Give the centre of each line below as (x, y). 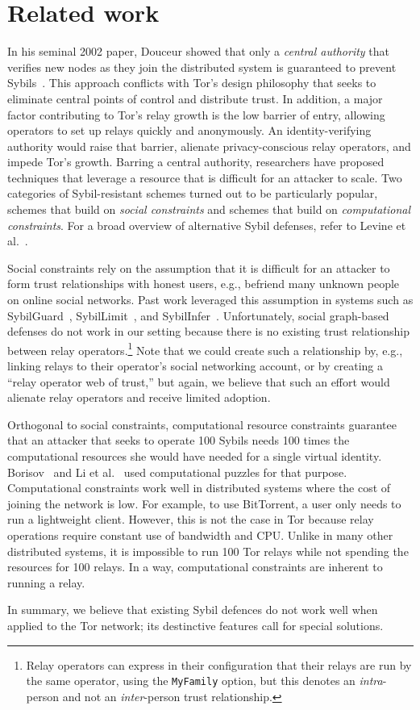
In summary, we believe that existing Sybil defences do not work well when (193, 610)
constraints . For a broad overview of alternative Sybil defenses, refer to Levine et (207, 225)
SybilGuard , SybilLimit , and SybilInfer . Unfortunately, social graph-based (198, 315)
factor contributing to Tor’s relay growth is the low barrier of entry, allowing (196, 114)
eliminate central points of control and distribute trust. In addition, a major (195, 98)
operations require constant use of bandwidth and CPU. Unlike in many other (200, 535)
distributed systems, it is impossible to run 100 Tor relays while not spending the (208, 551)
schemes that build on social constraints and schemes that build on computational (209, 209)
